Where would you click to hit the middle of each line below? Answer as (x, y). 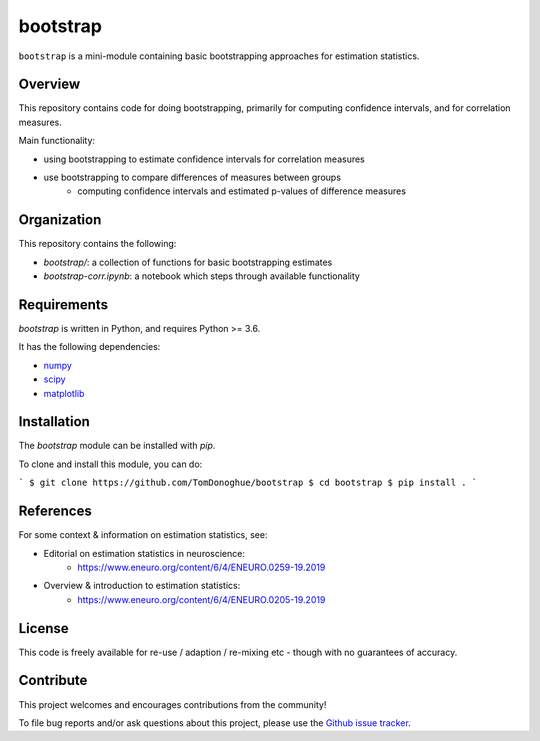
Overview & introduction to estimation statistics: (142, 586)
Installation (54, 421)
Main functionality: (56, 141)
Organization (60, 220)
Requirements (63, 304)
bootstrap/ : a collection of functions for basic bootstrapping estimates (188, 262)
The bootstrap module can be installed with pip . (117, 446)
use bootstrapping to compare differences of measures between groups (192, 177)
